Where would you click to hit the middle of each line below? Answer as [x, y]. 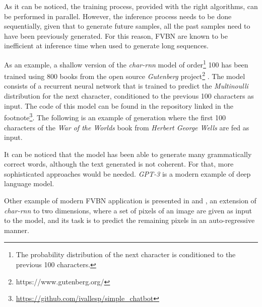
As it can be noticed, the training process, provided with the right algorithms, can [131, 6]
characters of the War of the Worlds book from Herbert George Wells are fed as [127, 127]
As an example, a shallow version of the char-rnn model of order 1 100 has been [126, 63]
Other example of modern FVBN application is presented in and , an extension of [130, 201]
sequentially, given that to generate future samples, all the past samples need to [127, 26]
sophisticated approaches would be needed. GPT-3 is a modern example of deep [127, 173]
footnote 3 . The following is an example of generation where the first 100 [115, 117]
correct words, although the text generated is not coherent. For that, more [119, 164]
